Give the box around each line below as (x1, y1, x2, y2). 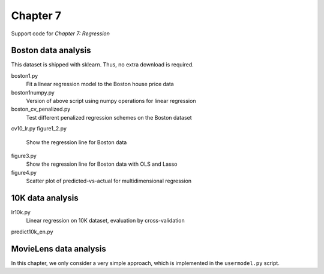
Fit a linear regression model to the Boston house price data (26, 81, 174, 88)
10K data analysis (11, 193, 79, 203)
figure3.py (11, 152, 37, 159)
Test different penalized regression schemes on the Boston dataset (26, 114, 192, 121)
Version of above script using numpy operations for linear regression (26, 98, 196, 105)
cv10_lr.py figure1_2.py (11, 125, 67, 132)
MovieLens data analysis (11, 243, 106, 254)
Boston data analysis (11, 45, 91, 56)
